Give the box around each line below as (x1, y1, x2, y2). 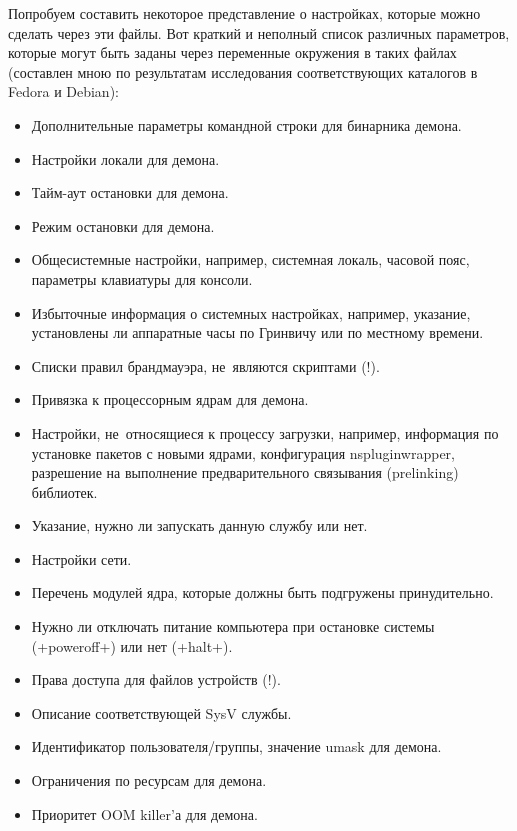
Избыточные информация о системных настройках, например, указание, (31, 302, 471, 323)
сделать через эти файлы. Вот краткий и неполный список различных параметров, (8, 22, 510, 43)
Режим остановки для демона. (31, 215, 215, 236)
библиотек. (31, 481, 98, 502)
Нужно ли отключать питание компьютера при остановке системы (31, 616, 435, 637)
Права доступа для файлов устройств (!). (31, 669, 281, 690)
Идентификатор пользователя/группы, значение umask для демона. (31, 736, 442, 757)
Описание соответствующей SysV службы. (31, 702, 292, 723)
